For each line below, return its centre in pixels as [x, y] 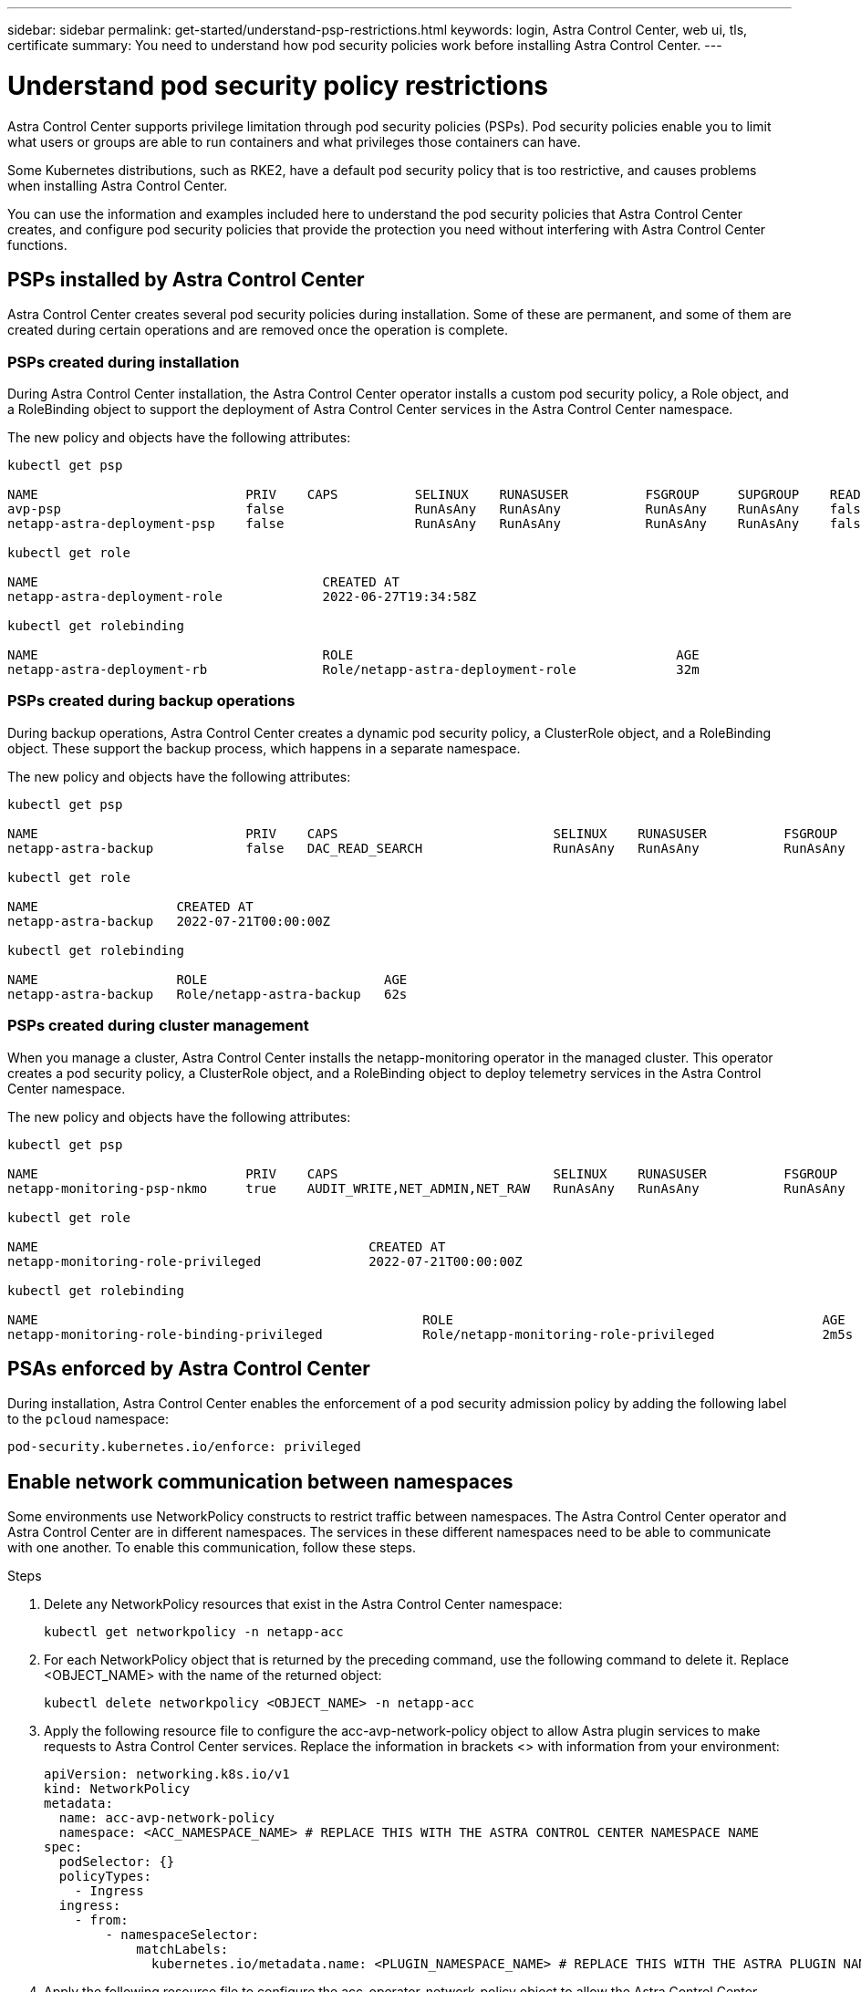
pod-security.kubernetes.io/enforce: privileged [184, 1447]
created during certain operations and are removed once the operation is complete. [258, 330]
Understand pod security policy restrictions [278, 85]
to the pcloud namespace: [88, 1419]
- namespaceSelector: [182, 1935]
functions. [37, 244]
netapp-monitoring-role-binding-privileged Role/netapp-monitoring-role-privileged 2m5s [430, 1334]
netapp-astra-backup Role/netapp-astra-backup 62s [207, 994]
